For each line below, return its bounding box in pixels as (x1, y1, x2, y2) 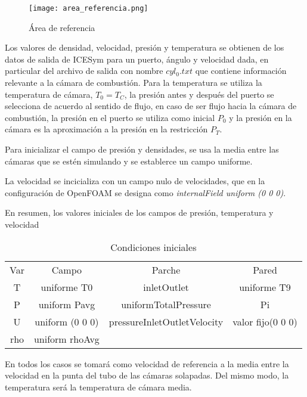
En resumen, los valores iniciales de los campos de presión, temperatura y (5, 206, 274, 219)
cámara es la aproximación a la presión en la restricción (5, 123, 208, 135)
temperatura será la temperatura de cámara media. (5, 380, 192, 393)
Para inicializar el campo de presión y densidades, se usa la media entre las (5, 143, 279, 155)
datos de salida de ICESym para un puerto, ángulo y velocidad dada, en (5, 52, 269, 65)
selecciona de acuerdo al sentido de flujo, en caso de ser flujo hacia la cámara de (5, 100, 297, 112)
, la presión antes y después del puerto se (124, 88, 274, 100)
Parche (151, 262, 181, 277)
